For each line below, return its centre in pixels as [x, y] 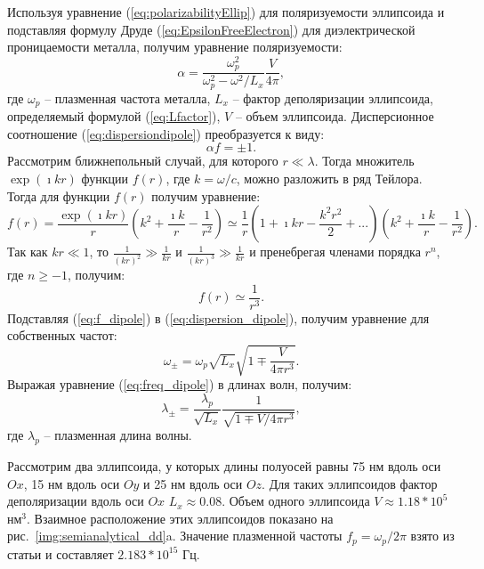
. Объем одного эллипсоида [296, 501]
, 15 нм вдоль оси [72, 483]
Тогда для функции [59, 195]
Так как [28, 252]
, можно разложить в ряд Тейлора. [329, 179]
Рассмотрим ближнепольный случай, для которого [143, 161]
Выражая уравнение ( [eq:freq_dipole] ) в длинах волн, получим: [180, 384]
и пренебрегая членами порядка [335, 252]
